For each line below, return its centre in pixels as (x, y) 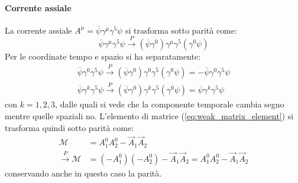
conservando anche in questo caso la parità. (83, 173)
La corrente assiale (38, 30)
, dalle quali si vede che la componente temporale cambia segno (170, 104)
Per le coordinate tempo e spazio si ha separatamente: (103, 56)
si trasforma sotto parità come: (181, 30)
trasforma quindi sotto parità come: (69, 127)
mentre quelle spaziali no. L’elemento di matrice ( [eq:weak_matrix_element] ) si (149, 116)
